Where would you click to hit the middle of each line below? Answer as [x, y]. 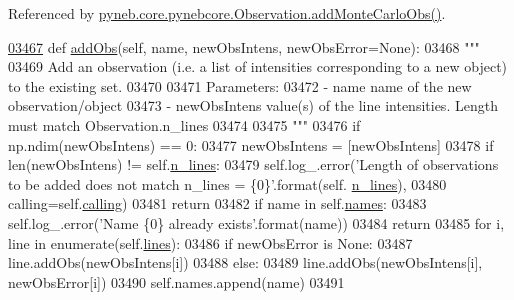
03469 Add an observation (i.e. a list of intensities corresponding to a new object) [258, 66]
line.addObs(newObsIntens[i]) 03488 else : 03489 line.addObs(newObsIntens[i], [245, 262]
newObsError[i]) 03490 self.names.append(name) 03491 [176, 281]
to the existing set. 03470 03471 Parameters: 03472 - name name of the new [240, 85]
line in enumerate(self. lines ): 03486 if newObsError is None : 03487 [210, 242]
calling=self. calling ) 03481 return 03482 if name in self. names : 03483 [217, 203]
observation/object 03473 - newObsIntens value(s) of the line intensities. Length [253, 105]
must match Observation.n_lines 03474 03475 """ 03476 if [184, 124]
